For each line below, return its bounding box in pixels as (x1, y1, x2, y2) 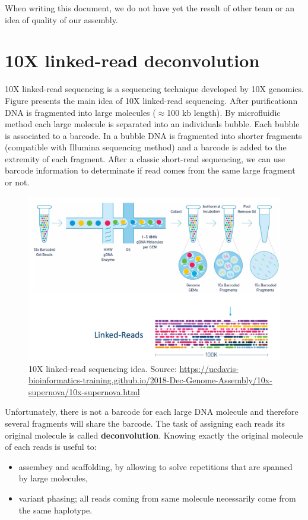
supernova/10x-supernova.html (28, 385, 140, 398)
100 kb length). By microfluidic (167, 106, 281, 118)
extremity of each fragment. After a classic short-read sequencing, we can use (5, 152, 285, 165)
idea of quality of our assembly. (5, 13, 118, 26)
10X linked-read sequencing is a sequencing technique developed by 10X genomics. (5, 83, 304, 95)
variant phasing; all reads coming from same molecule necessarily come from (18, 491, 296, 504)
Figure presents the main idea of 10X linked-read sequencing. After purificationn (5, 94, 298, 106)
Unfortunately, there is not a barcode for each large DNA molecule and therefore (5, 405, 299, 418)
